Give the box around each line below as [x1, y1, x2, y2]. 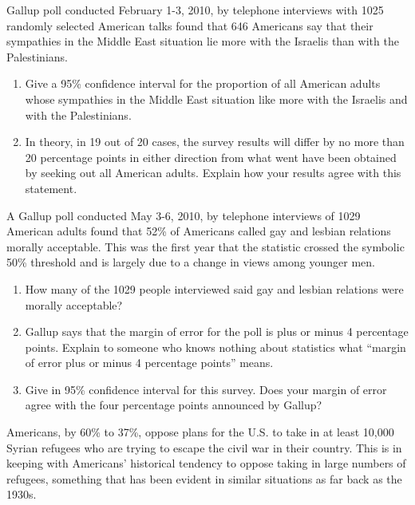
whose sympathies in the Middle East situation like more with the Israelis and [25, 90, 408, 107]
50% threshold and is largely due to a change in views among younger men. [6, 254, 375, 270]
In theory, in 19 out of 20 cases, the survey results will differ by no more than [25, 133, 405, 150]
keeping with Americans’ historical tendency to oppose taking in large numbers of [6, 455, 406, 471]
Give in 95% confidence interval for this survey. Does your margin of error [25, 381, 387, 397]
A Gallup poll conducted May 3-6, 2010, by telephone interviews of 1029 [6, 207, 361, 223]
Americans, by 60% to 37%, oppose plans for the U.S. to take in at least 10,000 [6, 424, 394, 440]
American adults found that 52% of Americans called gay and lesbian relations [6, 223, 391, 239]
